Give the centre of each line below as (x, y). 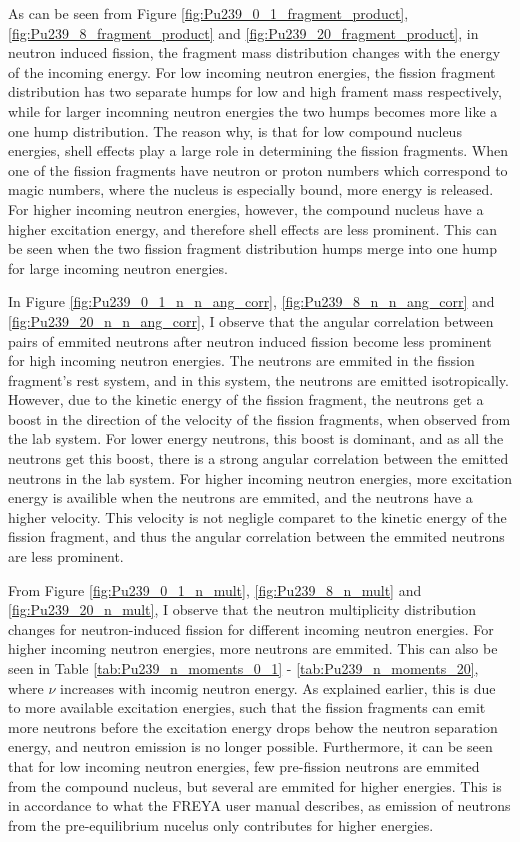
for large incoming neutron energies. (118, 267)
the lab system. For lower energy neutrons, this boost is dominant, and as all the (256, 438)
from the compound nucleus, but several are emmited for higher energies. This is (255, 785)
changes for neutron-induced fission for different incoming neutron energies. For (251, 628)
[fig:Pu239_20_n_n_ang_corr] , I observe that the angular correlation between (251, 320)
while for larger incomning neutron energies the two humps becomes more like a (253, 110)
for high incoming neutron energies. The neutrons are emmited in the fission (241, 360)
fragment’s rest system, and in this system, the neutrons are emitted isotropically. (258, 379)
